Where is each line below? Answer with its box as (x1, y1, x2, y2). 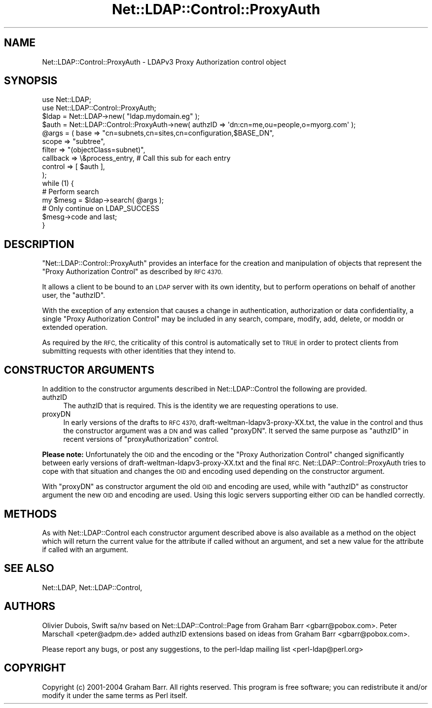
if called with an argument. (42, 545, 129, 554)
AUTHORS (4, 600, 56, 613)
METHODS (4, 507, 57, 520)
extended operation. (42, 323, 108, 332)
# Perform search (42, 187, 99, 196)
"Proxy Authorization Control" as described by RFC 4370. (42, 267, 223, 276)
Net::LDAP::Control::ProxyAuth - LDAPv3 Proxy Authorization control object (42, 57, 287, 66)
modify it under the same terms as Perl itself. (42, 691, 187, 700)
